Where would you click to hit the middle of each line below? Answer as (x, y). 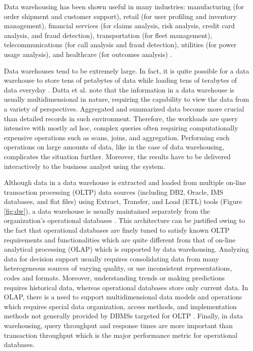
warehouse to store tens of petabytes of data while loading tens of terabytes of (120, 80)
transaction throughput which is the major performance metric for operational (121, 335)
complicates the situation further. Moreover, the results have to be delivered (117, 156)
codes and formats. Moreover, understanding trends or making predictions (114, 278)
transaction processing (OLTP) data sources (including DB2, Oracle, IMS (114, 192)
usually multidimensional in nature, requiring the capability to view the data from (126, 99)
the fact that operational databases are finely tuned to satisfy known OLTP (117, 230)
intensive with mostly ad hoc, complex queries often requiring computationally (121, 128)
